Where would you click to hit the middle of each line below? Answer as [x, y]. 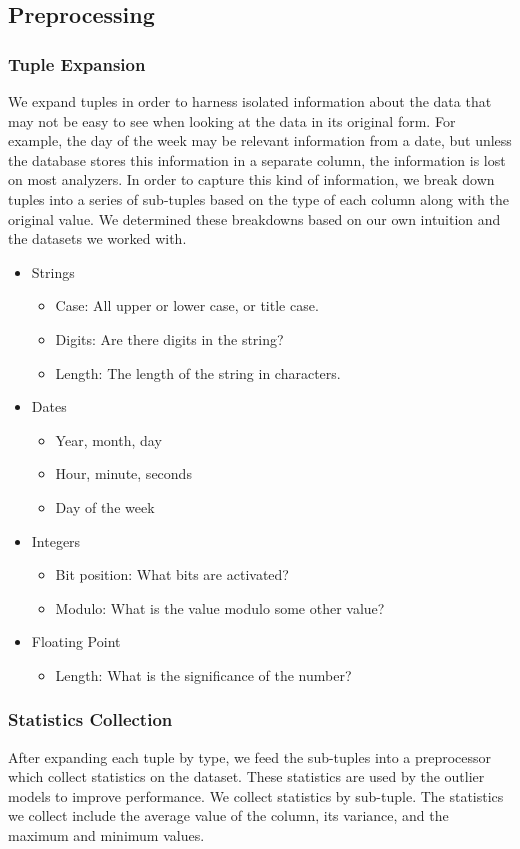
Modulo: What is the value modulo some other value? [220, 607]
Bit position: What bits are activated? [172, 574]
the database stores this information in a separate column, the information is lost [257, 159]
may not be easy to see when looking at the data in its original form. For [232, 120]
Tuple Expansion [77, 63]
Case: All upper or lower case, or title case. [187, 305]
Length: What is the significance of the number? [203, 674]
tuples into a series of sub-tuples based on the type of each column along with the [258, 198]
